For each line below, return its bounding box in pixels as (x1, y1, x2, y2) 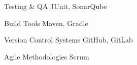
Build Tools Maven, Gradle (4, 17, 88, 28)
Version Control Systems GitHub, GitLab (4, 34, 133, 45)
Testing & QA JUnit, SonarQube (4, 1, 107, 11)
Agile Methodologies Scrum (4, 51, 89, 61)
